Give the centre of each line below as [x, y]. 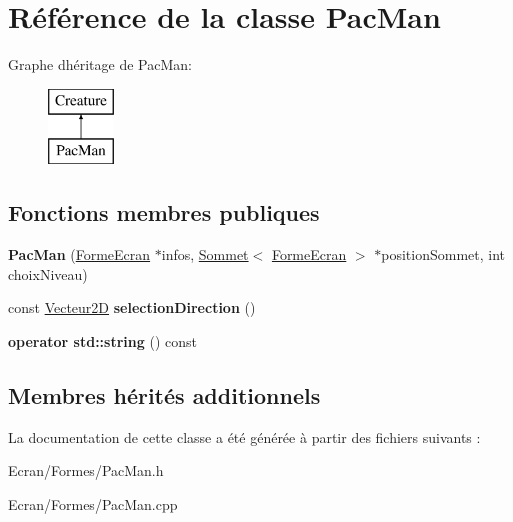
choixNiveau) [48, 273]
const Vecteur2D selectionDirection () [132, 307]
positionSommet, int [443, 254]
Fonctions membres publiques [164, 212]
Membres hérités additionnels [164, 394]
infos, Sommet [205, 254]
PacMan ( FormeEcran [79, 254]
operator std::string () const [102, 340]
